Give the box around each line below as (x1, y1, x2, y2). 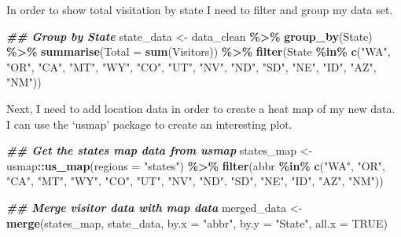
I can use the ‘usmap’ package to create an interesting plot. (6, 115, 292, 132)
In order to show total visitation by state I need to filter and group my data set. (6, 2, 393, 17)
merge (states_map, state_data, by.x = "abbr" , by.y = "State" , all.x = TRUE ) (6, 214, 388, 231)
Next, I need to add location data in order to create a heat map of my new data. (6, 100, 395, 116)
